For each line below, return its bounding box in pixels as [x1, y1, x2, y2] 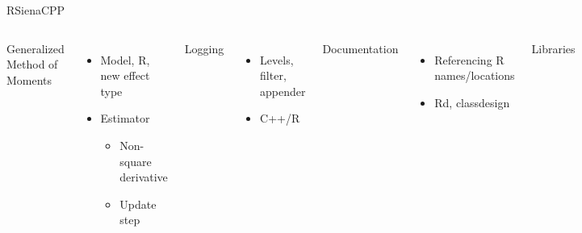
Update [119, 195, 157, 212]
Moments [6, 71, 52, 88]
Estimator [100, 110, 150, 127]
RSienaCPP [6, 2, 65, 18]
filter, [260, 67, 287, 84]
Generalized [6, 40, 65, 56]
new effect [100, 67, 150, 84]
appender [260, 82, 306, 99]
